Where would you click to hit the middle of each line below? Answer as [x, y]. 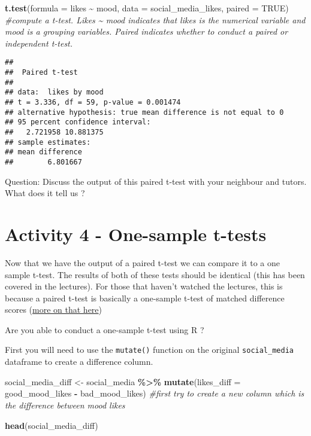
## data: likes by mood [54, 92]
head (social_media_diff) [52, 425]
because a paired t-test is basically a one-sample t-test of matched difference [145, 298]
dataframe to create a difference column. [79, 362]
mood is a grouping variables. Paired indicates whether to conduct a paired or [147, 31]
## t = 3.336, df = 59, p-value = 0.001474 [93, 102]
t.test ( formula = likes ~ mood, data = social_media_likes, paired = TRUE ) [147, 8]
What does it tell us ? [45, 193]
